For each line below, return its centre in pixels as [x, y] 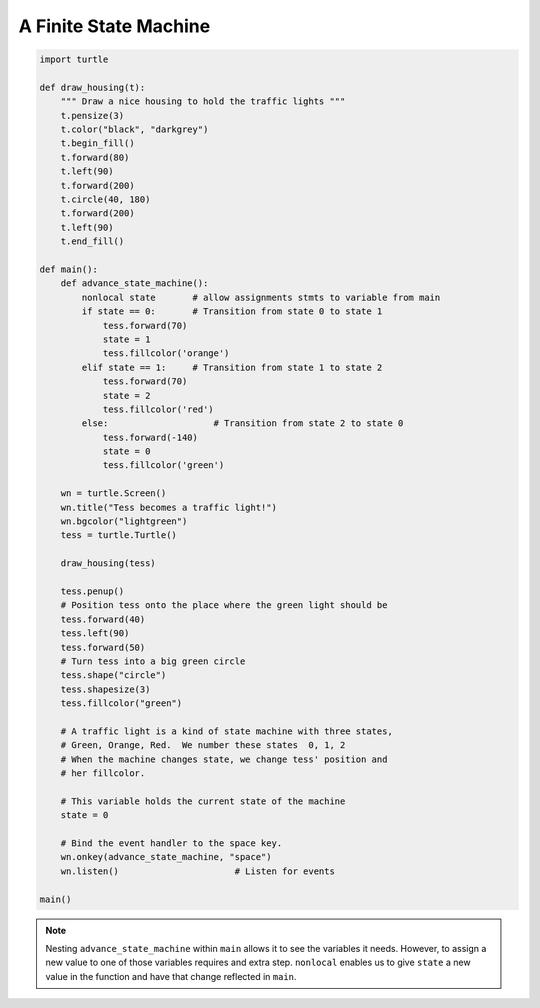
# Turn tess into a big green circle [153, 661]
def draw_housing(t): [92, 87]
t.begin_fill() [97, 143]
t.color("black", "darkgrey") [134, 129]
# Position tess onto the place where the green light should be [224, 605]
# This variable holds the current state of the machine [203, 801]
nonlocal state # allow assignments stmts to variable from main [261, 297]
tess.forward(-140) [150, 437]
